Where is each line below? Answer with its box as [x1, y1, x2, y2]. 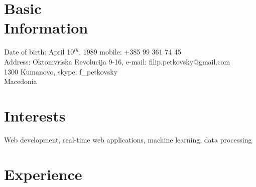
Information [4, 17, 88, 38]
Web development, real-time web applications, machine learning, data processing [4, 134, 252, 144]
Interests [4, 105, 66, 125]
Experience [4, 163, 82, 184]
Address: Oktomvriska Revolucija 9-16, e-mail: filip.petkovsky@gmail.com [4, 56, 230, 66]
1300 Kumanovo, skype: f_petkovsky [4, 66, 118, 76]
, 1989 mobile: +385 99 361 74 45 [79, 46, 181, 57]
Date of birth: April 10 [4, 46, 74, 57]
